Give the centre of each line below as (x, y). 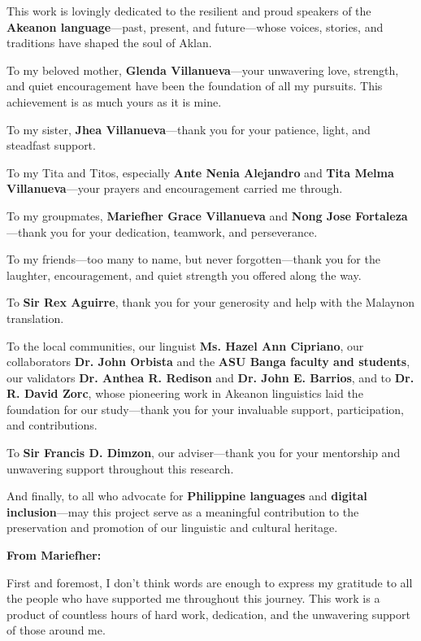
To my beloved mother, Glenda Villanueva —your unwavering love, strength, (203, 70)
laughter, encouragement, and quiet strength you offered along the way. (184, 275)
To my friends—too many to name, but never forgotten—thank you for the (193, 259)
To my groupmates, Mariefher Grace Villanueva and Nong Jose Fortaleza (207, 215)
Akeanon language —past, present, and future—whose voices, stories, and (195, 26)
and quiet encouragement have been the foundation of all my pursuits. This (195, 86)
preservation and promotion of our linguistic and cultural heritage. (172, 528)
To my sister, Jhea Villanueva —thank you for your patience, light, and (189, 129)
